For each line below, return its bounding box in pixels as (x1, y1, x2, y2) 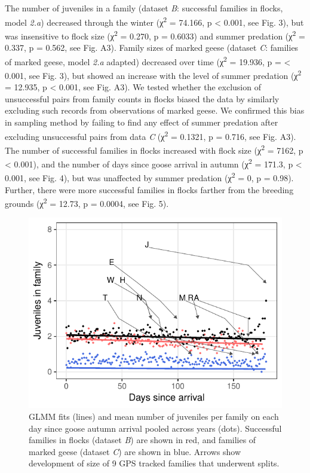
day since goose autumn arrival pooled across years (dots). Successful (29, 422, 282, 434)
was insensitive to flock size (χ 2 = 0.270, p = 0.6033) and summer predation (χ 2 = (5, 28, 305, 42)
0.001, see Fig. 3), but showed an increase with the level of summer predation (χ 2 (5, 67, 302, 81)
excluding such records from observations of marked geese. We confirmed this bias (5, 104, 305, 117)
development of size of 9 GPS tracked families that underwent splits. (29, 457, 280, 469)
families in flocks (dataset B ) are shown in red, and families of (29, 434, 256, 446)
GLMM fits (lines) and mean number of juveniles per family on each (29, 410, 279, 422)
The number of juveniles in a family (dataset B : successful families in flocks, (5, 2, 283, 14)
